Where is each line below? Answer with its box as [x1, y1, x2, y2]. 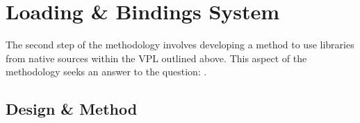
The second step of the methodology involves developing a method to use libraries [6, 37, 354, 52]
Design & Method [6, 98, 138, 120]
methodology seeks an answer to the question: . [6, 64, 207, 79]
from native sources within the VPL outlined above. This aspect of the [6, 50, 307, 65]
